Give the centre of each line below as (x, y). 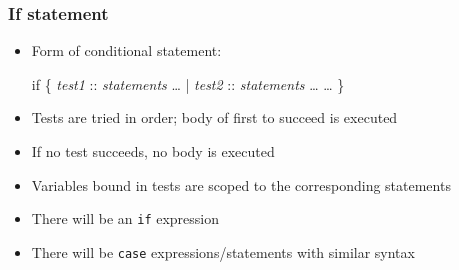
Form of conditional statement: (126, 50)
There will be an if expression (125, 218)
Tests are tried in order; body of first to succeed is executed (214, 117)
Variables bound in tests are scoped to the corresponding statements (241, 184)
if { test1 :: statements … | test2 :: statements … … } (188, 83)
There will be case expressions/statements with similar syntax (223, 251)
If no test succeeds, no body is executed (153, 151)
